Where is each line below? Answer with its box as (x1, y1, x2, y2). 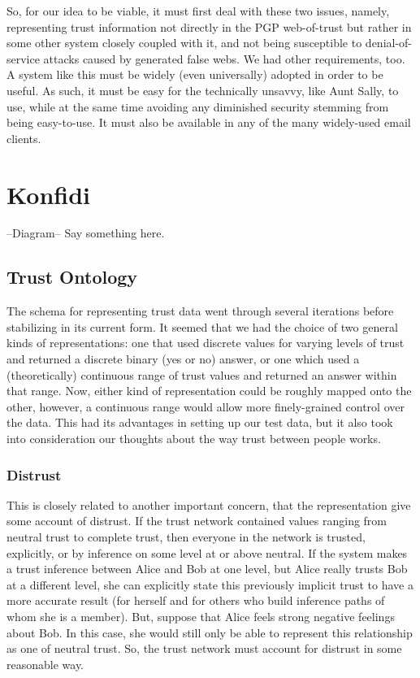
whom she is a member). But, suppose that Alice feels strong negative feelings (6, 607, 395, 624)
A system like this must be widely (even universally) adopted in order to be (6, 66, 383, 83)
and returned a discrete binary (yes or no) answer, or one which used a (6, 350, 360, 367)
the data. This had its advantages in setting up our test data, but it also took (6, 414, 393, 431)
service (6, 50, 40, 67)
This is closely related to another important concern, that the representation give (6, 496, 411, 513)
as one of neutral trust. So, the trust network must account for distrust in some (6, 640, 402, 657)
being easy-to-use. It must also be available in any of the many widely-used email (6, 114, 411, 131)
